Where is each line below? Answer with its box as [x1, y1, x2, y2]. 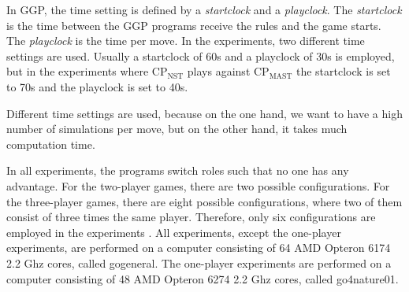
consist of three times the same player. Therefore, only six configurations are [6, 209, 376, 225]
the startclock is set [296, 63, 391, 79]
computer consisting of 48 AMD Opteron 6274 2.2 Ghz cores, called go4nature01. [6, 270, 399, 286]
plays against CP [187, 63, 270, 79]
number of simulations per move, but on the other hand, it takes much [6, 120, 348, 137]
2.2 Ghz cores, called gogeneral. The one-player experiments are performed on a [6, 254, 392, 271]
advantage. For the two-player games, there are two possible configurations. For [6, 177, 390, 194]
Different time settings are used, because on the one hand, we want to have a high [6, 105, 403, 121]
